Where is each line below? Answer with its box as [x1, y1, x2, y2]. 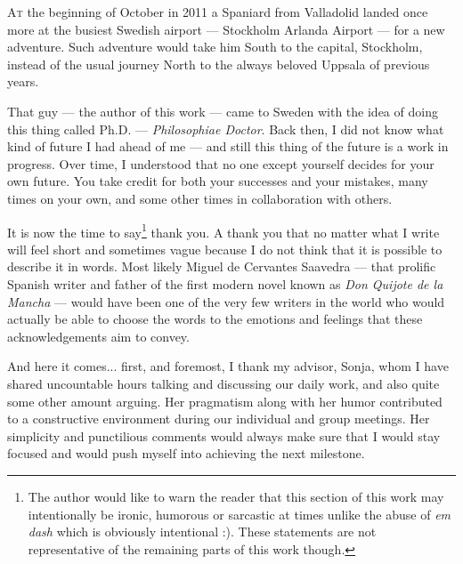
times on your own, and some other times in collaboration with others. [7, 189, 393, 207]
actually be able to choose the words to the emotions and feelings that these [7, 310, 423, 328]
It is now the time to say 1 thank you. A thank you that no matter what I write [7, 220, 440, 241]
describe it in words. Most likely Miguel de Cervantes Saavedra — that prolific [7, 257, 436, 276]
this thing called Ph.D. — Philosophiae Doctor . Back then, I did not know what [7, 119, 444, 138]
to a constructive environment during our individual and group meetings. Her [7, 409, 430, 428]
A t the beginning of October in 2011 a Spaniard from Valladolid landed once [7, 3, 428, 20]
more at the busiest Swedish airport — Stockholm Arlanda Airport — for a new [7, 20, 445, 38]
